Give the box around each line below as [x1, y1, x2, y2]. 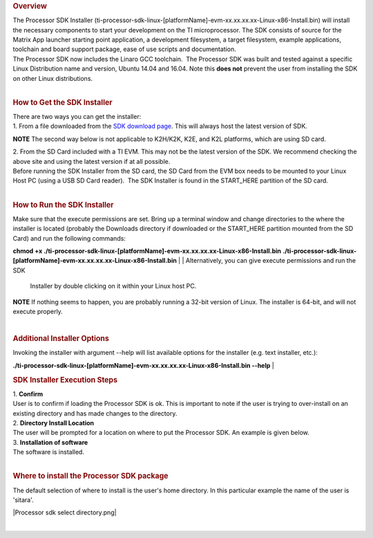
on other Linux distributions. [12, 74, 93, 82]
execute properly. [12, 307, 64, 315]
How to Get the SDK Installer [12, 98, 113, 107]
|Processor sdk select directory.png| [12, 508, 117, 517]
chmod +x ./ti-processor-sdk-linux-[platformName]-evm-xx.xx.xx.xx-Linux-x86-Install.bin [12, 247, 282, 255]
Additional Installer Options [12, 334, 110, 344]
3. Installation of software [12, 438, 88, 446]
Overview [12, 1, 48, 10]
